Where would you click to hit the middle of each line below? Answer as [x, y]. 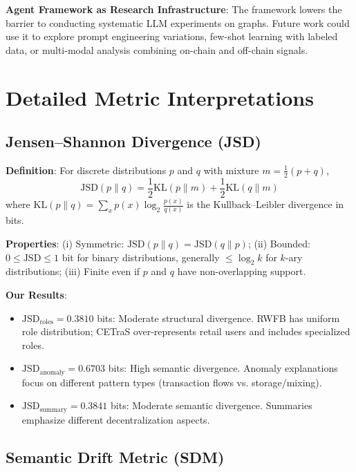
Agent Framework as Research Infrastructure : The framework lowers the [174, 9]
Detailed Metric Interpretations [160, 97]
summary [54, 409]
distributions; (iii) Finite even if [73, 271]
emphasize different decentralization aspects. [116, 419]
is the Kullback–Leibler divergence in [265, 204]
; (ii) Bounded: [279, 244]
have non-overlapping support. [242, 271]
